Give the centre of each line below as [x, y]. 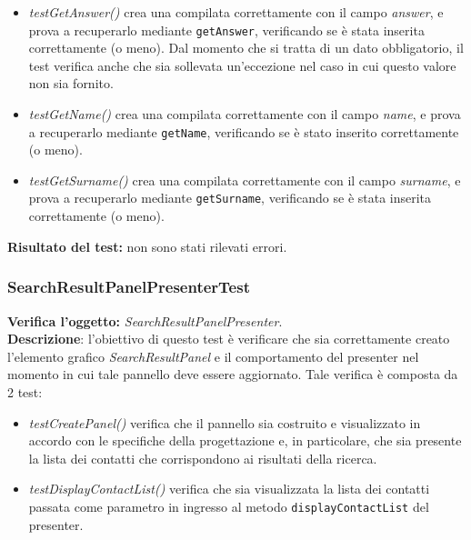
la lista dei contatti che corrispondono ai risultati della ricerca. [203, 458]
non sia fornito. [71, 83]
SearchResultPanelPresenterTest [129, 287]
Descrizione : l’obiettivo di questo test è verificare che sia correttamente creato [229, 339]
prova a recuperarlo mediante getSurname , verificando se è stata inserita [230, 198]
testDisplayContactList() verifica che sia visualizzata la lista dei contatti [229, 489]
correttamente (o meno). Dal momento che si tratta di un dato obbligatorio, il [246, 48]
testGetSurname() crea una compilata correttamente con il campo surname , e [245, 180]
